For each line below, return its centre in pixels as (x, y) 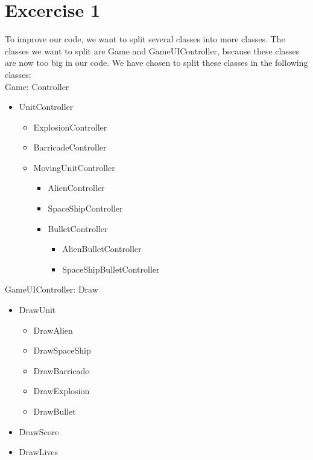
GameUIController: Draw (52, 289)
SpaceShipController (85, 208)
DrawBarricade (61, 370)
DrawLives (39, 452)
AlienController (76, 188)
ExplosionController (70, 127)
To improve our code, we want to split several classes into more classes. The (145, 39)
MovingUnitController (74, 167)
